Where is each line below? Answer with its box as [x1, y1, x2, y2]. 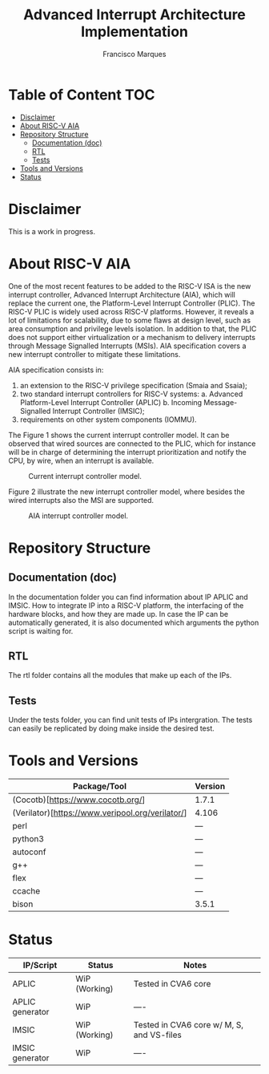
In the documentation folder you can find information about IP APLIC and [8, 592, 248, 602]
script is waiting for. [8, 626, 74, 635]
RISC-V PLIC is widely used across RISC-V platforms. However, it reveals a [8, 306, 255, 316]
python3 [12, 833, 44, 845]
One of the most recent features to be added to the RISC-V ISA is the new [8, 281, 251, 290]
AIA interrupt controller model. [28, 511, 129, 521]
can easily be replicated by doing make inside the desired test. [8, 723, 215, 733]
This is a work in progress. [8, 226, 96, 236]
